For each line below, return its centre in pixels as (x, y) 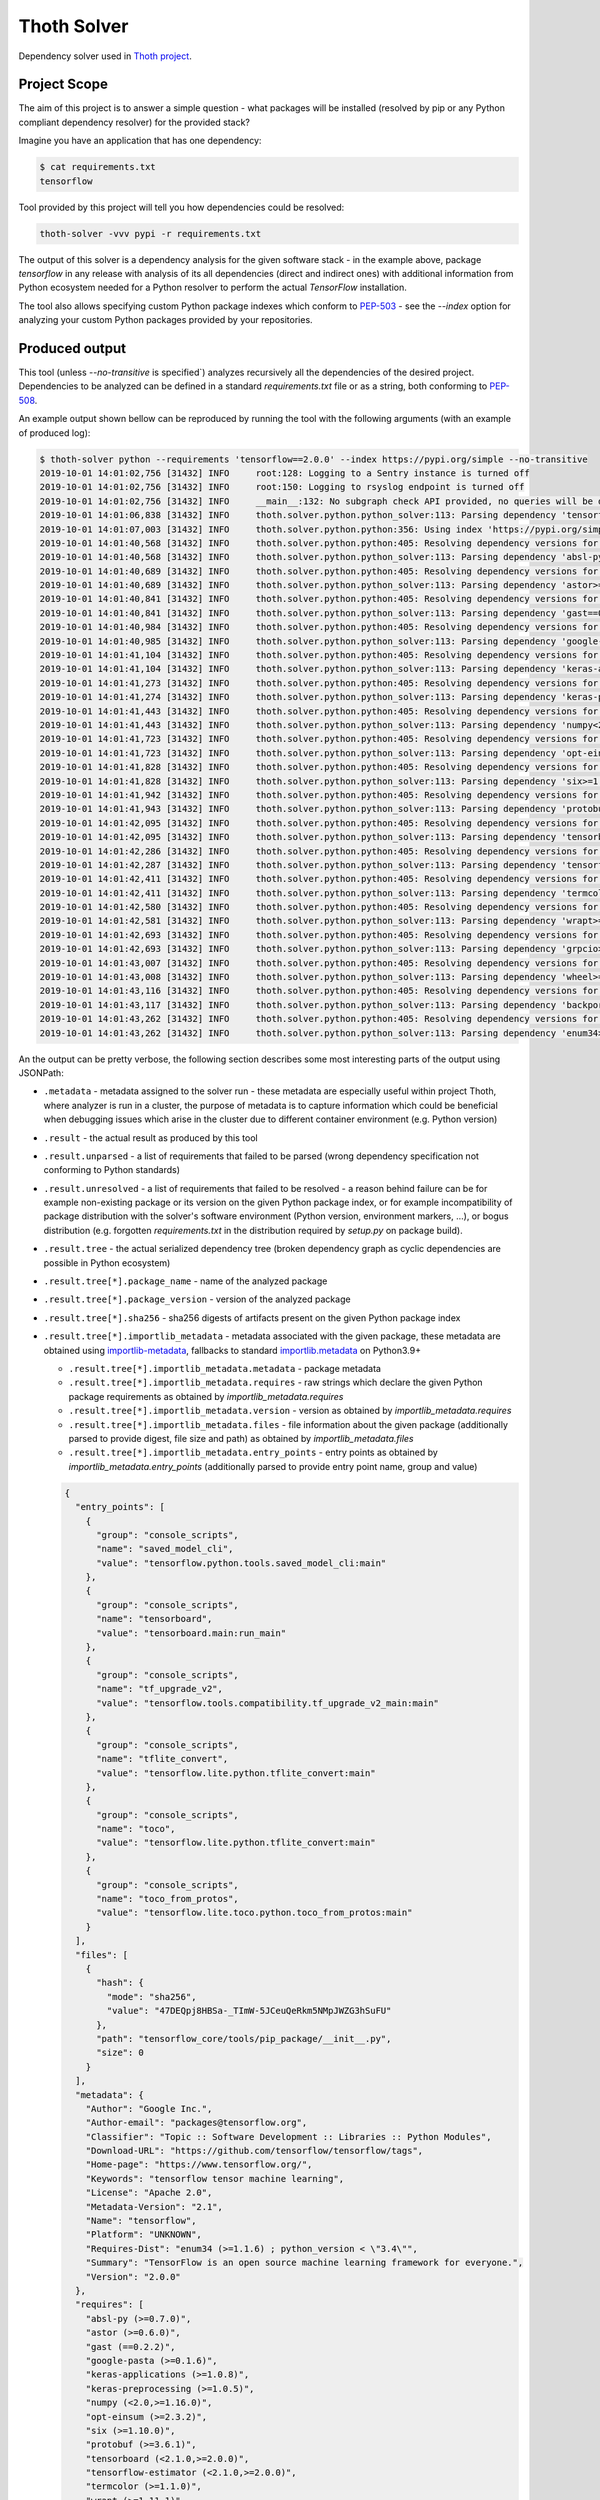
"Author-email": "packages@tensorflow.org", (196, 2123)
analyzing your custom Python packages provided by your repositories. (166, 320)
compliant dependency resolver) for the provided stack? (134, 122)
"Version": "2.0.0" (133, 2276)
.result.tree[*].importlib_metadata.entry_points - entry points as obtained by (253, 1452)
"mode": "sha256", (151, 1996)
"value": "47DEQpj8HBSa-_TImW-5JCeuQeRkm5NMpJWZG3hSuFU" (249, 2011)
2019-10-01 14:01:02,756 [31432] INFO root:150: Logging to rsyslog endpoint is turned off (282, 487)
